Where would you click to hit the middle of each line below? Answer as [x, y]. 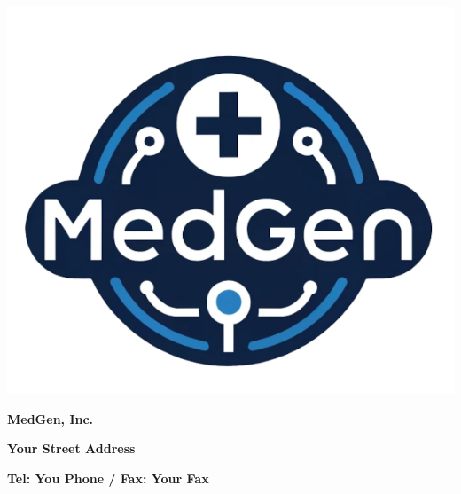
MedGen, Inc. [51, 418]
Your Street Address [71, 448]
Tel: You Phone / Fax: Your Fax [108, 478]
